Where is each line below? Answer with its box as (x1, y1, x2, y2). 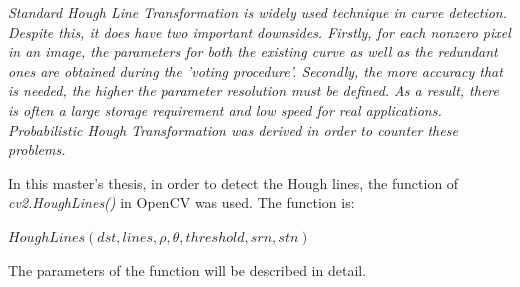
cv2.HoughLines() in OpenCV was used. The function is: (8, 192, 355, 213)
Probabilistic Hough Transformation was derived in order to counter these (8, 119, 458, 140)
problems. (8, 139, 66, 160)
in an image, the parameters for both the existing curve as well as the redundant (8, 41, 498, 62)
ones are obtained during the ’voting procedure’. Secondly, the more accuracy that (8, 60, 503, 81)
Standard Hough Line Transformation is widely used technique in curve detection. (8, 2, 508, 22)
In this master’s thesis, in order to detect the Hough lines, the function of (8, 172, 459, 193)
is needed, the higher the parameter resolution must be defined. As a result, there (8, 80, 499, 101)
